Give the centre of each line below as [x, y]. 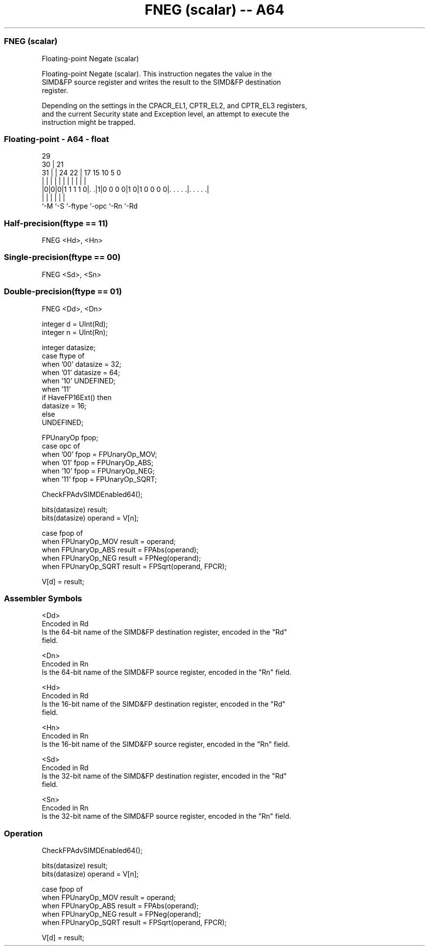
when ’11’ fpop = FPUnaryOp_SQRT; [99, 479]
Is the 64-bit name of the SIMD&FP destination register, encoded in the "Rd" [165, 632]
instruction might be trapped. [89, 122]
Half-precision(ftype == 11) [56, 223]
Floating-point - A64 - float [57, 139]
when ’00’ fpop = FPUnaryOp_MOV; [99, 454]
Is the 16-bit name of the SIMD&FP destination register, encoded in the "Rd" [164, 704]
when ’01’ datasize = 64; [81, 372]
